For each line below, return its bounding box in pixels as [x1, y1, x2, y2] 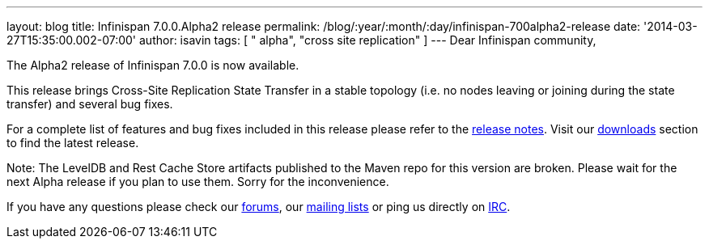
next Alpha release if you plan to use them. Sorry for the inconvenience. [6, 175, 389, 188]
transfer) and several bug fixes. [6, 97, 173, 111]
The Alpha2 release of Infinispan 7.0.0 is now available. [6, 58, 299, 72]
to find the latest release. [6, 136, 139, 150]
